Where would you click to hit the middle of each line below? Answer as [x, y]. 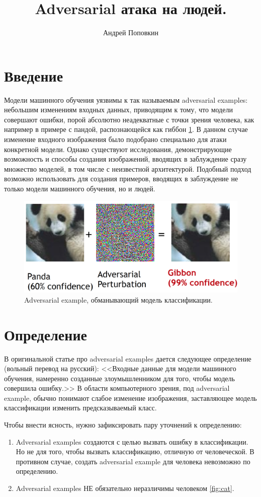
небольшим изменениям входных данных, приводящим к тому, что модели [118, 110]
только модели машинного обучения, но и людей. [80, 188]
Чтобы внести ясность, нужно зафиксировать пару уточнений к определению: [123, 425]
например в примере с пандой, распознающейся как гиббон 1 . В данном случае [126, 129]
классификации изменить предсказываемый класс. [80, 408]
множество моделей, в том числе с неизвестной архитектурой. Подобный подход [128, 168]
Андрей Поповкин [131, 32]
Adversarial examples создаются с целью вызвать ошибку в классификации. [132, 441]
